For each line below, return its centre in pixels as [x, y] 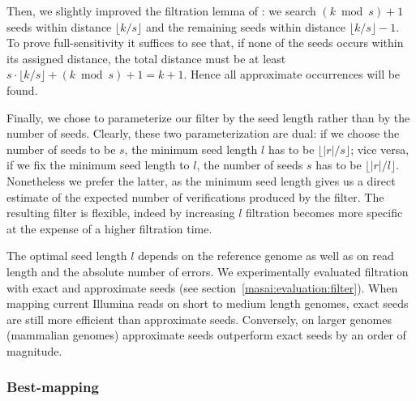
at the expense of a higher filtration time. [109, 228]
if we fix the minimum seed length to [98, 165]
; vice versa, [380, 149]
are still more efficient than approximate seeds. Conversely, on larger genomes [199, 319]
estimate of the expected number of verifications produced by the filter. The [195, 196]
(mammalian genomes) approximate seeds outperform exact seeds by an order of [206, 335]
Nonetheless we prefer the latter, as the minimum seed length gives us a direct [201, 180]
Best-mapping [53, 387]
